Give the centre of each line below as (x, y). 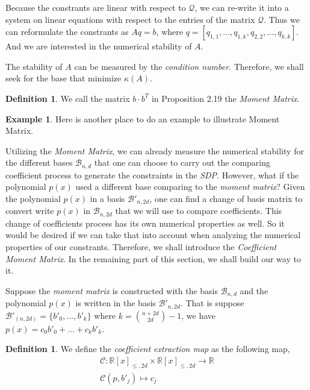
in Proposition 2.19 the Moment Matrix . (225, 98)
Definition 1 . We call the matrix (68, 98)
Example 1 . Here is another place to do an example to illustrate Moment (143, 118)
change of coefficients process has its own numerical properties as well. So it (145, 223)
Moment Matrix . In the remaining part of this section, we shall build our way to (153, 258)
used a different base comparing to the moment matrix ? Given (190, 187)
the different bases (39, 162)
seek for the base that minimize (64, 78)
